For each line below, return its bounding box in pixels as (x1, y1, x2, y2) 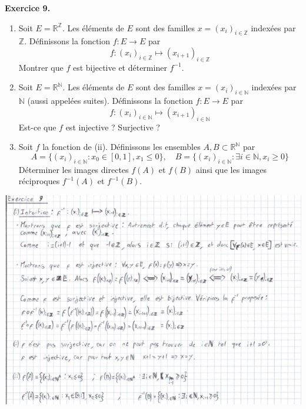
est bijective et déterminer (72, 61, 167, 73)
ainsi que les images (195, 163, 267, 175)
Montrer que (18, 61, 64, 73)
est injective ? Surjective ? (65, 120, 160, 133)
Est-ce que (18, 120, 56, 133)
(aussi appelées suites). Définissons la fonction (27, 94, 193, 107)
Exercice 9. (5, 2, 51, 14)
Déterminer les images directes (18, 163, 129, 175)
